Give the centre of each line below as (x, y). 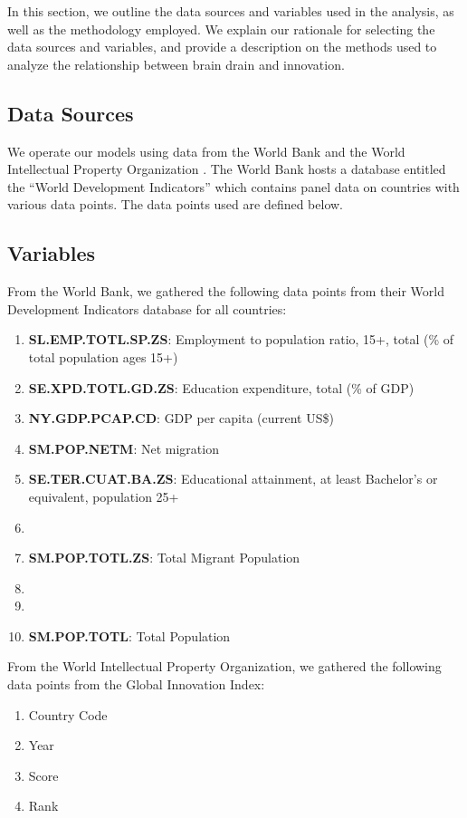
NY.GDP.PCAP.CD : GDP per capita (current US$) (181, 418)
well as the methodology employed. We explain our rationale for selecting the (221, 29)
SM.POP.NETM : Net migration (124, 448)
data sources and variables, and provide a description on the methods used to (222, 47)
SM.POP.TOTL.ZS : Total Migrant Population (164, 558)
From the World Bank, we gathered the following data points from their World (226, 291)
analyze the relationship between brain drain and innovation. (176, 64)
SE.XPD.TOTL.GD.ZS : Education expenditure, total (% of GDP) (221, 387)
